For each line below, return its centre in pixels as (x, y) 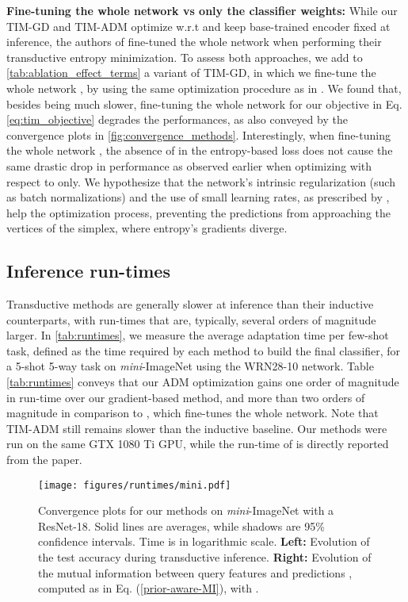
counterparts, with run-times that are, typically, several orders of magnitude (191, 319)
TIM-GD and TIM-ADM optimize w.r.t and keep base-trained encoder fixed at (198, 26)
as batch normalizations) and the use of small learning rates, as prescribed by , (198, 197)
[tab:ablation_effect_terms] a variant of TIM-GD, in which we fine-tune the (191, 73)
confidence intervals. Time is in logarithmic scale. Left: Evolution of (204, 541)
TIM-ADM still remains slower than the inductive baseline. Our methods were (197, 428)
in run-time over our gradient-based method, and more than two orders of (186, 397)
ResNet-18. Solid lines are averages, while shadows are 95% (181, 525)
